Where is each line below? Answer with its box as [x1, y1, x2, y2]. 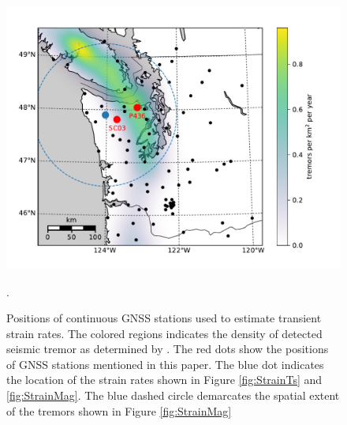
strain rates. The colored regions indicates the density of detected [6, 325, 323, 341]
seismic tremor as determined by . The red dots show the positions [6, 340, 329, 357]
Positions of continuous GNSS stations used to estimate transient [6, 310, 322, 326]
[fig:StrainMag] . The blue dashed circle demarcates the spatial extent [6, 387, 340, 404]
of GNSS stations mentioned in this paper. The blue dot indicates [6, 355, 324, 372]
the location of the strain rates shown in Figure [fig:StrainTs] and [6, 371, 323, 388]
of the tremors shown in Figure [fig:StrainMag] [6, 402, 232, 419]
